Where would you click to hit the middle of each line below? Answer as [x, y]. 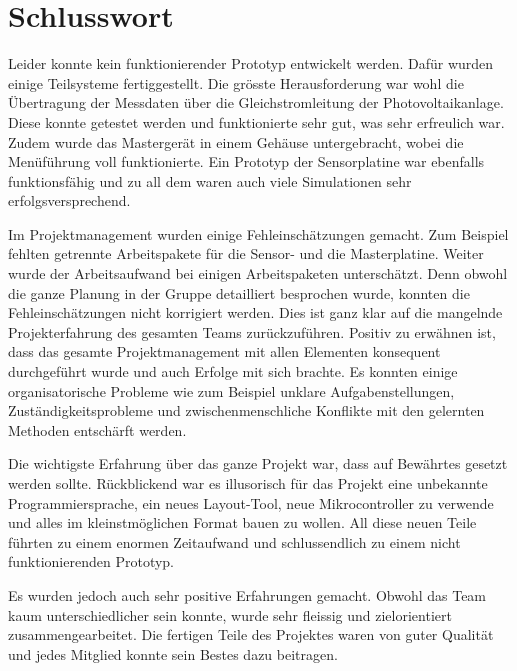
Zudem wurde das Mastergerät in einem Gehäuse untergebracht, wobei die [236, 141]
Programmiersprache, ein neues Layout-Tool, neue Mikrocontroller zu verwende [251, 502]
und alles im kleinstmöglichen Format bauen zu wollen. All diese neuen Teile [242, 522]
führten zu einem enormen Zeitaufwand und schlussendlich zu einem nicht [234, 541]
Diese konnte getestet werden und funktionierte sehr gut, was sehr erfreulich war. [256, 121]
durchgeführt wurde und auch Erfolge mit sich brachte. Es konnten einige [233, 371]
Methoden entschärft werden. [97, 429]
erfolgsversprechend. [69, 200]
